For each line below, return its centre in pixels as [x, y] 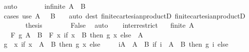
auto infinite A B [45, 6]
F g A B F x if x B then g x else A [77, 34]
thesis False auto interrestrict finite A [110, 25]
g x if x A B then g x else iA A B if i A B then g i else [116, 44]
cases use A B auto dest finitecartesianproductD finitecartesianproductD [124, 15]
